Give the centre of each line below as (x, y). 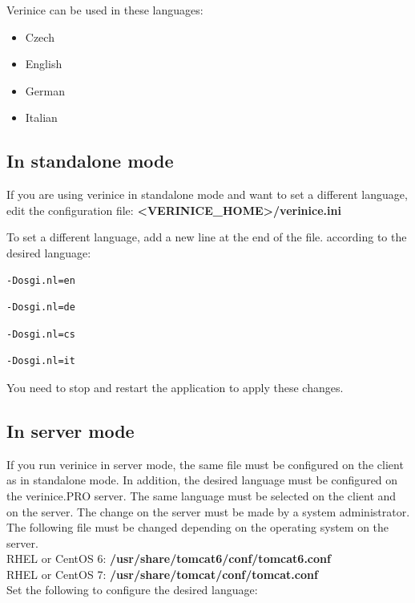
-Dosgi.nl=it (41, 361)
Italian (41, 117)
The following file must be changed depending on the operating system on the (198, 527)
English (44, 64)
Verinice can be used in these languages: (105, 10)
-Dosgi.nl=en (41, 280)
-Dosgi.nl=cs (41, 334)
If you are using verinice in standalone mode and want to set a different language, (207, 194)
